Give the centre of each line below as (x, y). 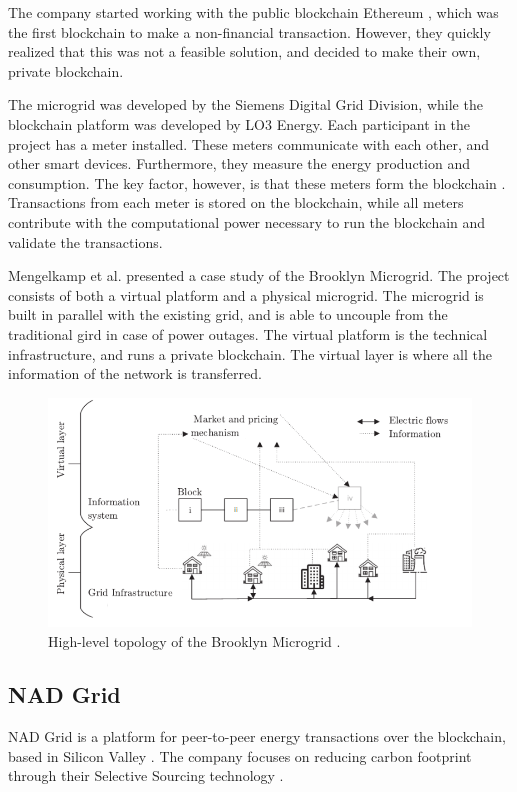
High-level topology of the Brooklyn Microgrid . (194, 640)
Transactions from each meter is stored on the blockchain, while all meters (236, 202)
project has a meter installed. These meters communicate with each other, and (249, 143)
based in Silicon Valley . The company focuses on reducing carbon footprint (240, 755)
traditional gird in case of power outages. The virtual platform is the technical (248, 333)
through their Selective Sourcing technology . (146, 775)
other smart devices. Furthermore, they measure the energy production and (239, 163)
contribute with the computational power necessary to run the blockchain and (247, 221)
